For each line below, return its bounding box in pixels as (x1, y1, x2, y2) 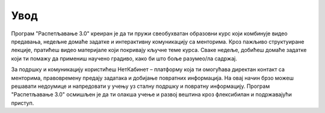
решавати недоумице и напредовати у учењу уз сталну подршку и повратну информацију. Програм (11, 83, 270, 90)
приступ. (11, 99, 34, 106)
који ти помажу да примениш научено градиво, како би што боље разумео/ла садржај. (11, 54, 237, 62)
